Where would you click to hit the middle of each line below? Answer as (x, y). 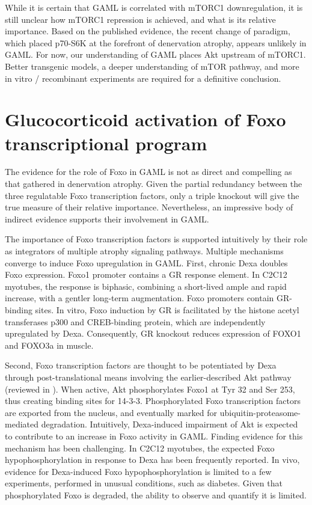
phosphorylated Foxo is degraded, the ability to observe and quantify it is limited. (156, 494)
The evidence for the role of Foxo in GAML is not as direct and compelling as (148, 172)
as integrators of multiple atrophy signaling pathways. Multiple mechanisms (144, 251)
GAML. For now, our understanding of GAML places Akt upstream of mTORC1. (155, 54)
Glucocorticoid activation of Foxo (145, 119)
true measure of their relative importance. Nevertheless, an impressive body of (149, 207)
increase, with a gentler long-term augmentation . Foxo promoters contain (139, 298)
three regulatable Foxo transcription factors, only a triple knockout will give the (152, 195)
